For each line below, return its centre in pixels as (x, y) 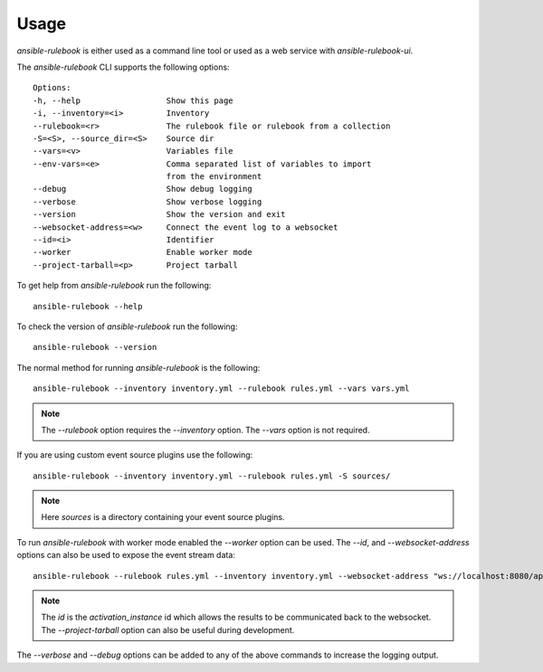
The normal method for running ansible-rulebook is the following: (138, 367)
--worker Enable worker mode (143, 252)
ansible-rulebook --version (95, 347)
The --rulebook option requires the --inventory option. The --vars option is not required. (205, 430)
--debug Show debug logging (143, 189)
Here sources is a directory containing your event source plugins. (163, 517)
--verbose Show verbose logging (148, 202)
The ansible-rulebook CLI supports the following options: (123, 67)
